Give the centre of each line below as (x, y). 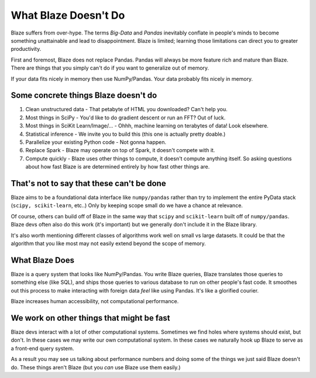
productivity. (26, 49)
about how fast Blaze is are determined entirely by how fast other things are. (118, 167)
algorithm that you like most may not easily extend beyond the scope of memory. (108, 243)
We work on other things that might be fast (90, 318)
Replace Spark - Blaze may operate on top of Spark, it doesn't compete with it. (120, 150)
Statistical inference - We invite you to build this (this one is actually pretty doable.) (126, 134)
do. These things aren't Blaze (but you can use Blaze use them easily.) (96, 367)
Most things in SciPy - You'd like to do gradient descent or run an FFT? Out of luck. (126, 118)
